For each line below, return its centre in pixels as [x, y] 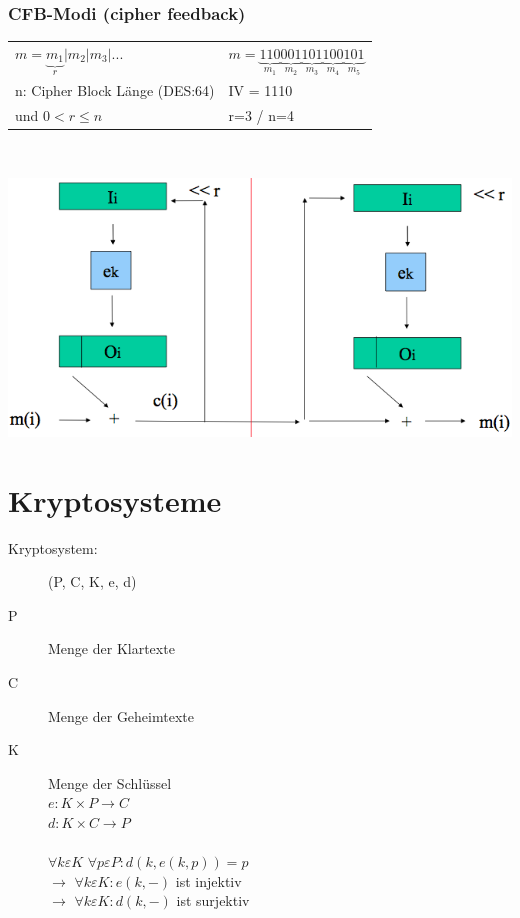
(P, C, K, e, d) [92, 581]
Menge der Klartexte [111, 648]
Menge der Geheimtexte [121, 715]
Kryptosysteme [115, 499]
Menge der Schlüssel [110, 782]
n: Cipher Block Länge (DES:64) [115, 90]
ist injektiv [208, 880]
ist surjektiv [213, 900]
